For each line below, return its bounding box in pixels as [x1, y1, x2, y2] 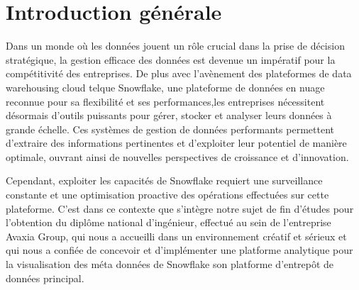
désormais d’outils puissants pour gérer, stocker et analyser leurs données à [6, 108, 332, 123]
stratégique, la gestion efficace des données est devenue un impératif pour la [6, 52, 336, 67]
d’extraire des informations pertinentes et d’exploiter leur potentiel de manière [6, 135, 347, 150]
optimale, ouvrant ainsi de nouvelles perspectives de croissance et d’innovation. [6, 149, 349, 164]
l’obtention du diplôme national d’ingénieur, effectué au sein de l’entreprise [6, 215, 331, 230]
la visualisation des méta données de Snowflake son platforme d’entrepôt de [6, 257, 334, 272]
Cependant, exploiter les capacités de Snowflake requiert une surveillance [6, 173, 323, 188]
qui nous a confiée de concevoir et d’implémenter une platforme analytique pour [6, 242, 353, 257]
